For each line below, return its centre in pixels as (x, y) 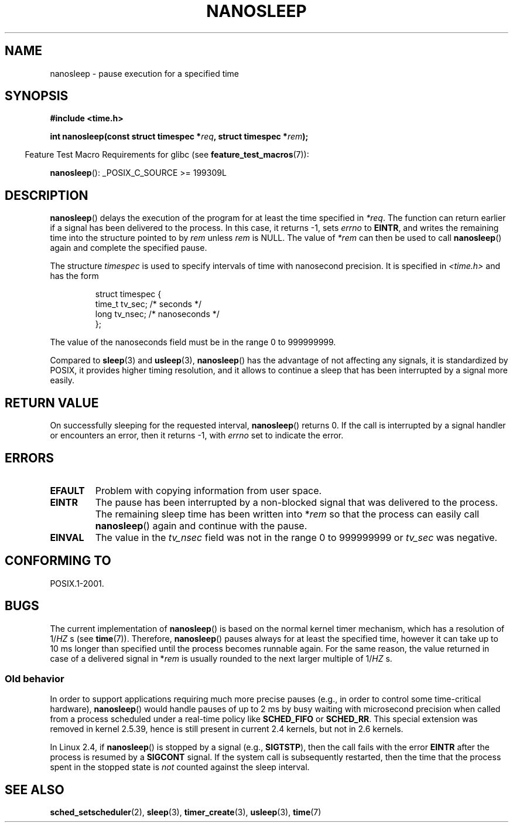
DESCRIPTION (47, 195)
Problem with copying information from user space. (208, 490)
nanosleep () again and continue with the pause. (201, 525)
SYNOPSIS (37, 96)
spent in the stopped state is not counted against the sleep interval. (180, 767)
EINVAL (67, 537)
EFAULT (67, 490)
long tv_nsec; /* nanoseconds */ (157, 314)
